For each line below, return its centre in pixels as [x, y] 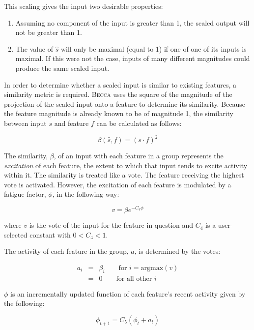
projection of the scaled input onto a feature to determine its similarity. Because [125, 104]
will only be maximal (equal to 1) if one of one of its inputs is [154, 48]
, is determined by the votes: [177, 251]
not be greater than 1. [49, 32]
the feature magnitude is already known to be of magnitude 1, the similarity [119, 113]
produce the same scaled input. [62, 68]
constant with [50, 234]
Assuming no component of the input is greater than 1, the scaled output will [132, 22]
